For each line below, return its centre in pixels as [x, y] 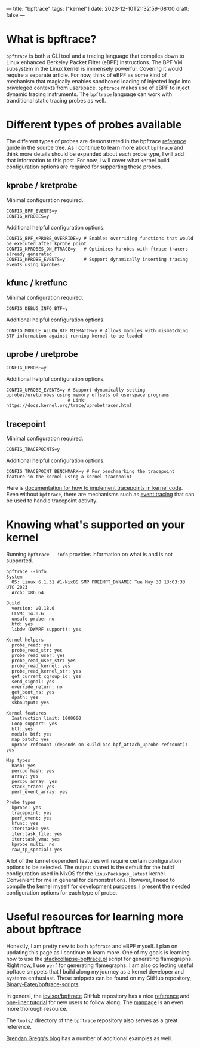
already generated [29, 254]
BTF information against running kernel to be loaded [75, 336]
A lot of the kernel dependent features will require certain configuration [94, 861]
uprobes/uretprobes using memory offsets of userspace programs [88, 395]
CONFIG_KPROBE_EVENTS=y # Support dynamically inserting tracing [97, 259]
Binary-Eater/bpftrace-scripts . [43, 984]
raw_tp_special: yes [37, 850]
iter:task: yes [30, 829]
